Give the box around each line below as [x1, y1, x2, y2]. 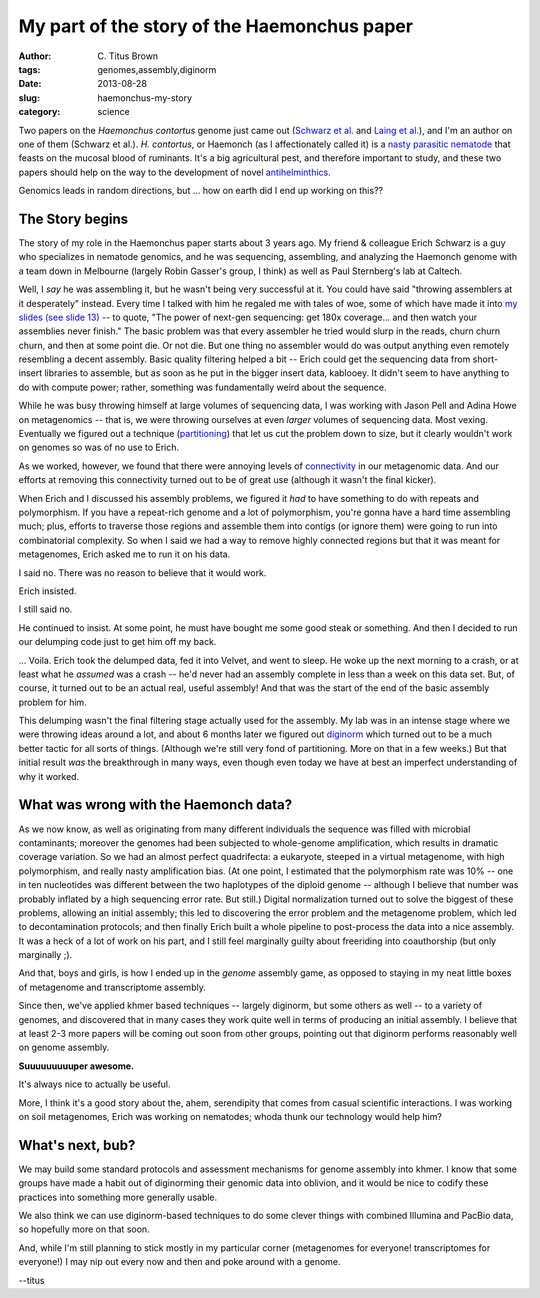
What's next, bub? [18, 1136, 136, 1154]
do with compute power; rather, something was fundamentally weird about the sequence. [18, 381, 387, 393]
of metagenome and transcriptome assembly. [18, 981, 207, 993]
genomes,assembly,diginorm [97, 63, 217, 75]
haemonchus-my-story [97, 91, 193, 104]
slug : [18, 91, 40, 104]
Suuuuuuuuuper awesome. [18, 1060, 135, 1072]
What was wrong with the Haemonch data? [18, 796, 293, 814]
